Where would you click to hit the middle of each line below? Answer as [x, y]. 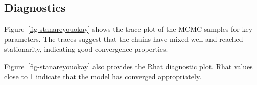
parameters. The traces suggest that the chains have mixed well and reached [124, 39]
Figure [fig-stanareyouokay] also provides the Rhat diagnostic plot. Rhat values [128, 66]
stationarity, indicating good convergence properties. [86, 49]
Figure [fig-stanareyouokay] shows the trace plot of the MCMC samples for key [128, 29]
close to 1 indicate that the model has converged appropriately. [103, 76]
